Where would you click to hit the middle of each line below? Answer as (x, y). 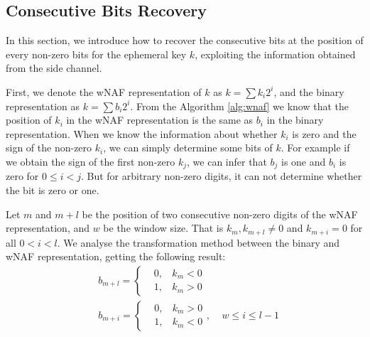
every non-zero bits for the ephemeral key (96, 54)
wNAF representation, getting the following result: (116, 256)
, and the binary (309, 91)
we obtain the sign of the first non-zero (91, 161)
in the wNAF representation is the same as (160, 120)
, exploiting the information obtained (275, 54)
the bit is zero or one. (53, 190)
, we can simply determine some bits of (188, 148)
